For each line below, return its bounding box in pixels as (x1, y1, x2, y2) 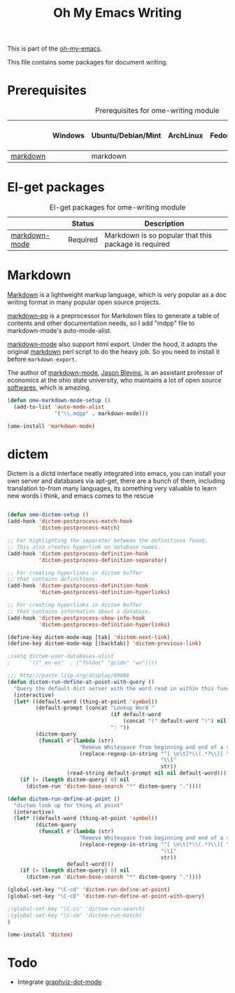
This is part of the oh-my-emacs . (7, 44, 103, 53)
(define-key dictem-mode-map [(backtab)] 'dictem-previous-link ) (7, 640, 201, 648)
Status (71, 219, 94, 228)
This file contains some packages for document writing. (7, 58, 168, 67)
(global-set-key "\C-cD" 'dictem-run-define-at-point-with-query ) (7, 893, 205, 900)
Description (144, 219, 185, 228)
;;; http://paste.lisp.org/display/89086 (7, 672, 130, 679)
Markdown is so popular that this (104, 231, 212, 240)
